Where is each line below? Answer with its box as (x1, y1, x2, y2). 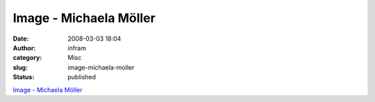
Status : (12, 73, 35, 81)
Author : (12, 43, 36, 52)
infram (67, 43, 87, 52)
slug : (12, 63, 28, 72)
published (67, 73, 97, 81)
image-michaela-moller (67, 63, 135, 72)
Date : (12, 34, 29, 43)
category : (12, 54, 42, 62)
